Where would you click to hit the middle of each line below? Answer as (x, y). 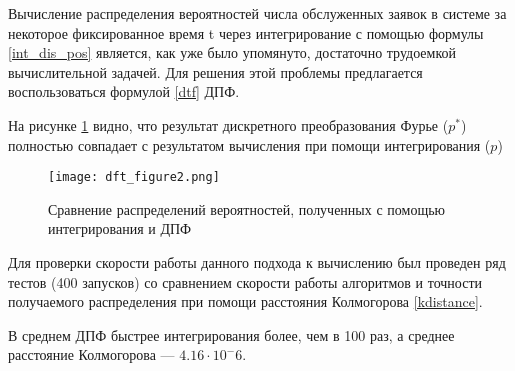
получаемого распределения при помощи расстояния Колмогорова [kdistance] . (245, 301)
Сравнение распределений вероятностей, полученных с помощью (247, 208)
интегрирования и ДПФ (120, 228)
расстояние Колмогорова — (91, 354)
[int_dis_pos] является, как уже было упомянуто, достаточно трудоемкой (232, 52)
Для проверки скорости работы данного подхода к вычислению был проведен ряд (257, 262)
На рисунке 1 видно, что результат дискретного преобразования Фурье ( (228, 124)
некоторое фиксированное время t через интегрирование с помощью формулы (246, 32)
